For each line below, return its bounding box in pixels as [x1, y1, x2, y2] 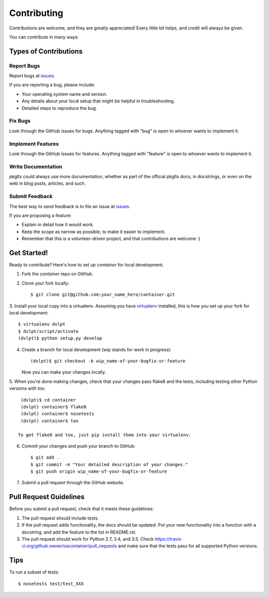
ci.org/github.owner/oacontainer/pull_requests [21, 543, 117, 549]
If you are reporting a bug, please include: [9, 82, 96, 88]
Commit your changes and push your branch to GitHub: [21, 443, 135, 449]
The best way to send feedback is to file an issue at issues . [9, 203, 131, 209]
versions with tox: [9, 385, 46, 391]
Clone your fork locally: [21, 280, 70, 286]
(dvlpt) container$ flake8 [20, 404, 87, 409]
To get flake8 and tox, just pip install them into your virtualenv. [18, 432, 192, 438]
